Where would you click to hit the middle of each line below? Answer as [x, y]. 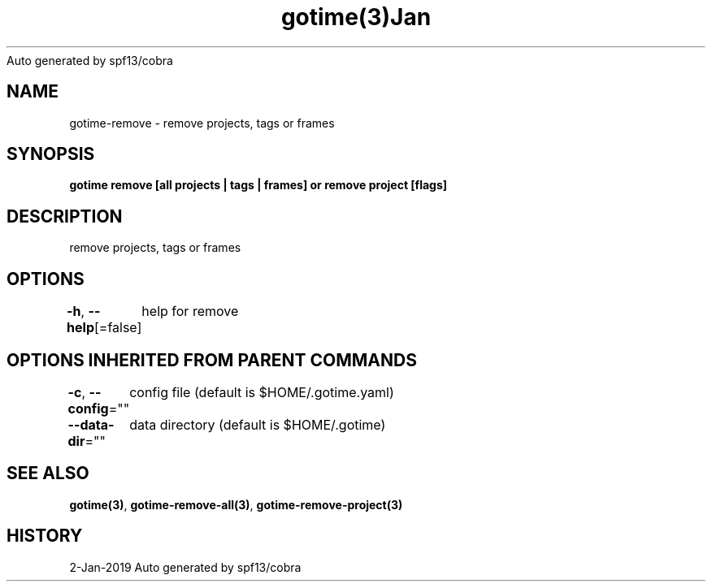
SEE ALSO [48, 473]
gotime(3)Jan [356, 17]
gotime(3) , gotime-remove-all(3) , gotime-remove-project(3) [236, 504]
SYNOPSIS [51, 154]
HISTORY [45, 536]
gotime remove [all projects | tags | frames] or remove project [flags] [258, 185]
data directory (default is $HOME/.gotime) [258, 424]
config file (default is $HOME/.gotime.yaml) [262, 392]
